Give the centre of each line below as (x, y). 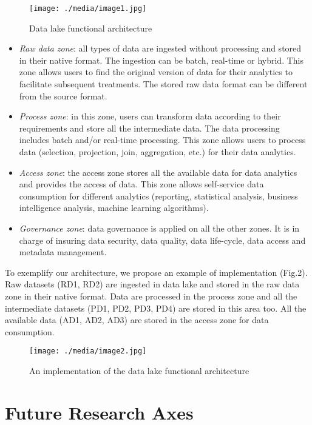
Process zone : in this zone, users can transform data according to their (150, 116)
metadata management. (63, 252)
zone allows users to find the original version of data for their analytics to (156, 72)
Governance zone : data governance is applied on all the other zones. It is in (159, 228)
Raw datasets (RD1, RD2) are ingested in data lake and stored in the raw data (152, 284)
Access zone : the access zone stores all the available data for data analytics (158, 172)
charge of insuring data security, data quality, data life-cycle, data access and (162, 240)
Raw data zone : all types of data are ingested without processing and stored (160, 48)
